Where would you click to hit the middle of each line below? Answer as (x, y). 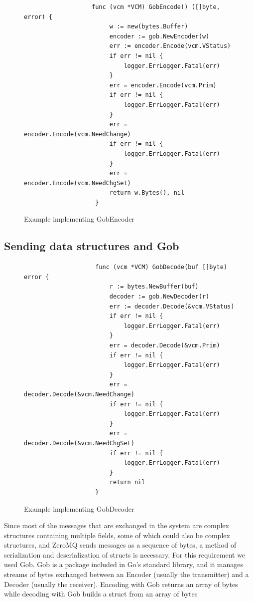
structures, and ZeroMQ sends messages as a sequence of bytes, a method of (120, 545)
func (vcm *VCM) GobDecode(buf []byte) (161, 267)
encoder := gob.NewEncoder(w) (159, 36)
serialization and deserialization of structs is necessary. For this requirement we (125, 554)
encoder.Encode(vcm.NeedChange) (77, 134)
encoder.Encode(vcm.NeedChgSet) (77, 183)
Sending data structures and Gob (92, 246)
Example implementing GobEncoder (79, 219)
